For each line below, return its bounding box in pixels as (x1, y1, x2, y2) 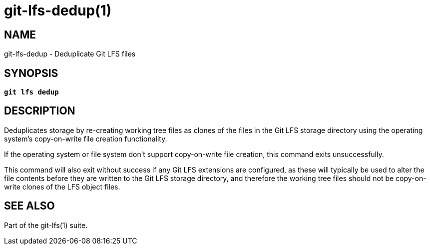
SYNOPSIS (4, 66, 58, 79)
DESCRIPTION (4, 104, 75, 117)
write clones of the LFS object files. (4, 182, 120, 191)
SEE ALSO (4, 199, 55, 212)
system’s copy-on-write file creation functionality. (4, 134, 167, 143)
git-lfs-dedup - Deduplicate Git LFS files (4, 49, 136, 58)
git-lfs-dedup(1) (4, 2, 112, 19)
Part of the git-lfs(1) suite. (4, 220, 88, 229)
